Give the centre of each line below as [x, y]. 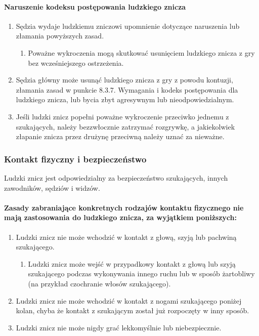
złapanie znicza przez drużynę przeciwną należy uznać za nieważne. [120, 136]
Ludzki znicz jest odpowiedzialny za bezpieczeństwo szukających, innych [116, 177]
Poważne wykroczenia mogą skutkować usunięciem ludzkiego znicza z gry [141, 52]
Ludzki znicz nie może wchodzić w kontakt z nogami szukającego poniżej [129, 300]
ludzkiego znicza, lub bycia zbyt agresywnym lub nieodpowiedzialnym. [125, 99]
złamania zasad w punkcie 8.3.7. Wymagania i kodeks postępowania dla [127, 89]
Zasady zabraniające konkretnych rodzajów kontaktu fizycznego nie [124, 207]
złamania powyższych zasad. [60, 36]
